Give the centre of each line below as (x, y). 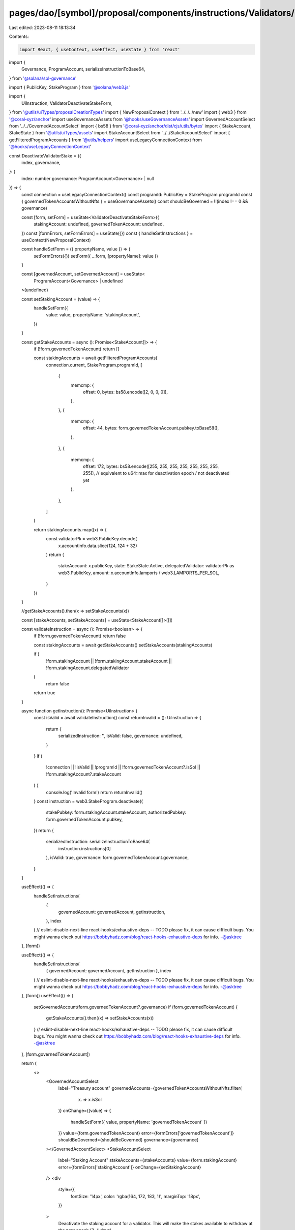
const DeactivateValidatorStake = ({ (45, 155)
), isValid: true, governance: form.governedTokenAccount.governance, (117, 858)
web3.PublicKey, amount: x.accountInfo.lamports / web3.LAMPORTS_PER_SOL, (139, 573)
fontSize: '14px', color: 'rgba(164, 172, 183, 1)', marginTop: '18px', (135, 1196)
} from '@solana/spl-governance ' (43, 78)
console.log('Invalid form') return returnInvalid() (94, 792)
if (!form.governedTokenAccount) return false (80, 636)
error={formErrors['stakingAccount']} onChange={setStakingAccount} (130, 1167)
